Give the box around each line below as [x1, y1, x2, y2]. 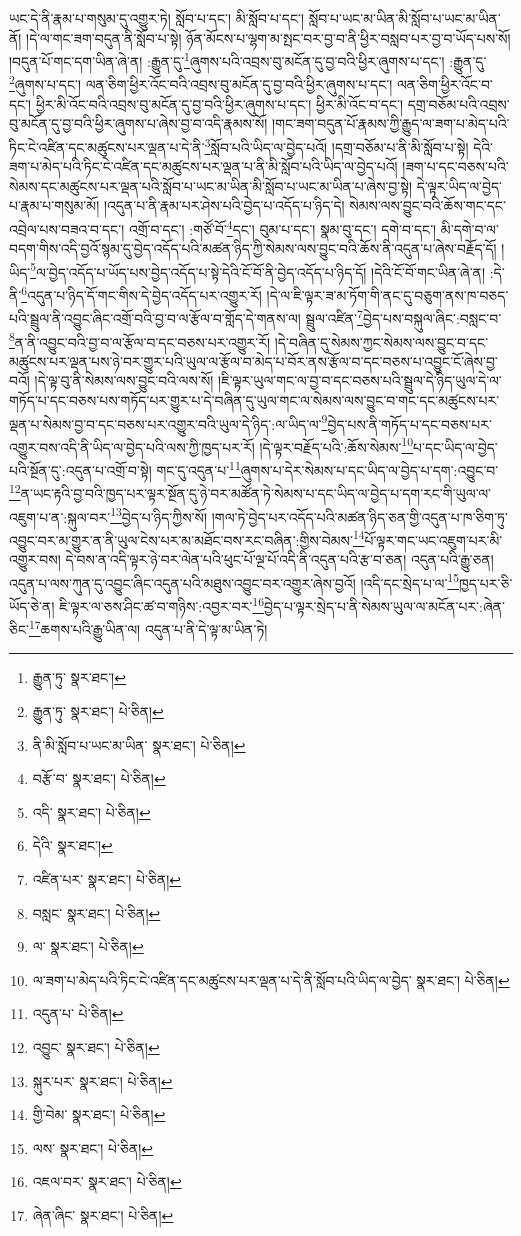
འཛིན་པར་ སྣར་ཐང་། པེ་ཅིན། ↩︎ [32, 868, 182, 889]
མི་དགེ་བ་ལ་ [440, 218, 499, 239]
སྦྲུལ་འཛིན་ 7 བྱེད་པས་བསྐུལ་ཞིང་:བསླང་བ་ [305, 305, 502, 328]
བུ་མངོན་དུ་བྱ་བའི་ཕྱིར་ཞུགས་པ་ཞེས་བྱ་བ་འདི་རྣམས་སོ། [9, 113, 268, 134]
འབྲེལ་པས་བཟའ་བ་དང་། [9, 218, 125, 239]
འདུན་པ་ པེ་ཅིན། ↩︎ [32, 1003, 124, 1024]
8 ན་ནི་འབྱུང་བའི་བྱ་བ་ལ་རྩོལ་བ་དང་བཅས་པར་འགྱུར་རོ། [9, 328, 271, 352]
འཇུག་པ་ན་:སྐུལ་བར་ [9, 506, 111, 527]
